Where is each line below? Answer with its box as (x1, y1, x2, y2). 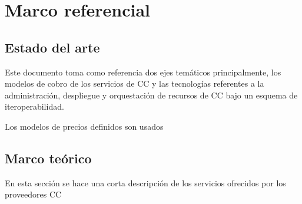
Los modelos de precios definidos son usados (5, 120, 164, 132)
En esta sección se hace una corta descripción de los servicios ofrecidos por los (5, 176, 286, 189)
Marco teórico (5, 149, 92, 167)
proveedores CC (5, 188, 62, 200)
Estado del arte (5, 38, 100, 56)
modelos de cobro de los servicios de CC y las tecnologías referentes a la (5, 77, 264, 90)
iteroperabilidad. (5, 100, 64, 113)
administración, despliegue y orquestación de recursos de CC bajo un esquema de (5, 88, 298, 101)
